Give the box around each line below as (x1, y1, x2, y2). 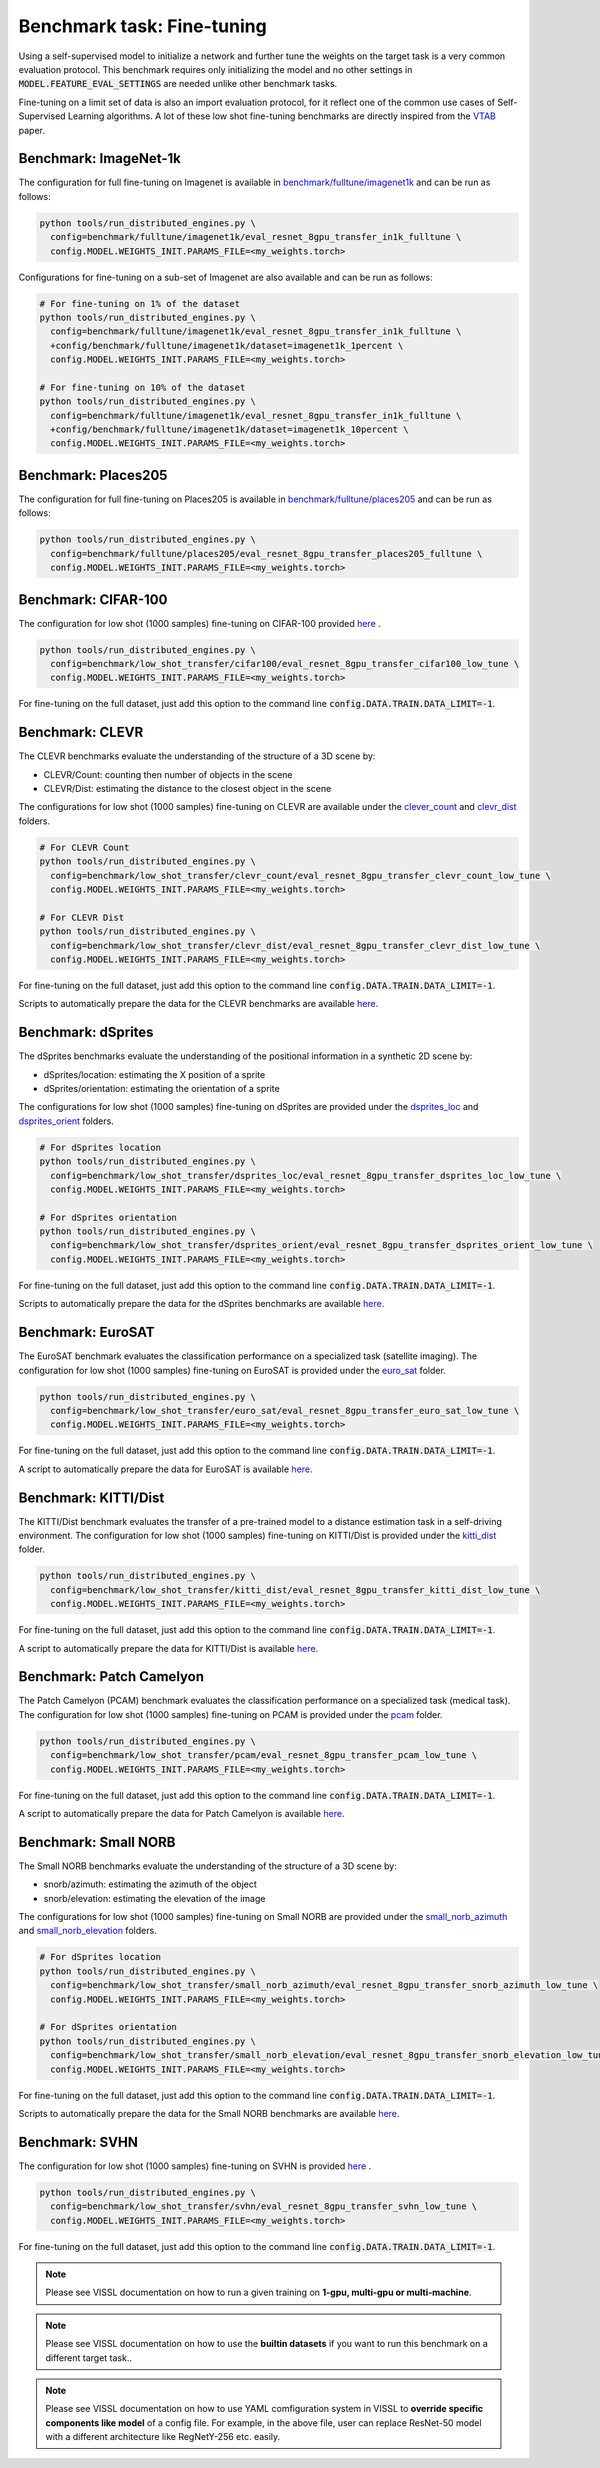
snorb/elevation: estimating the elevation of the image (43, 1892, 266, 1904)
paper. (18, 124, 45, 136)
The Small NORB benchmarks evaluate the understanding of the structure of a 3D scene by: (18, 1860, 397, 1872)
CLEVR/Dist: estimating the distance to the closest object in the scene (43, 783, 332, 795)
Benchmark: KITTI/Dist (18, 1489, 165, 1506)
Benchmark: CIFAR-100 (18, 591, 168, 608)
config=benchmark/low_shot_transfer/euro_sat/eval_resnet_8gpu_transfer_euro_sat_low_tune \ (50, 1405, 520, 1416)
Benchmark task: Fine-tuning (18, 15, 267, 37)
